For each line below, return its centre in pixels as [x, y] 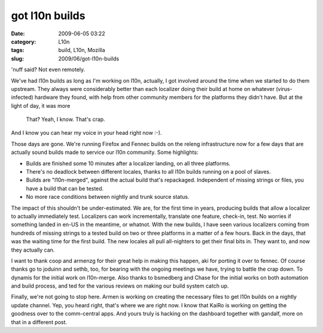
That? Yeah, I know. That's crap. [65, 119]
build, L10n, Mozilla [82, 50]
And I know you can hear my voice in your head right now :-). [86, 133]
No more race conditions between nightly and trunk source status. [108, 197]
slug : [17, 58]
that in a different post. [39, 322]
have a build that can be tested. [65, 188]
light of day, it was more [41, 105]
